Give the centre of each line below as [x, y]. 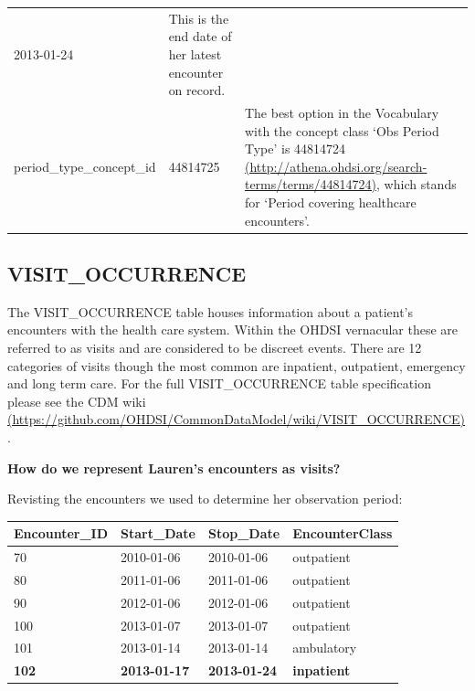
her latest [195, 53]
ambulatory [325, 648]
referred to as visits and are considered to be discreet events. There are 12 [215, 348]
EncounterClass [343, 533]
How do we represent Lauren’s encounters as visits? [174, 468]
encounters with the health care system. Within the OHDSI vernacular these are [233, 330]
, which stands [417, 184]
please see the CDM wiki [77, 401]
